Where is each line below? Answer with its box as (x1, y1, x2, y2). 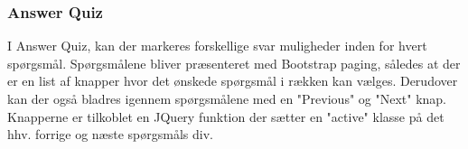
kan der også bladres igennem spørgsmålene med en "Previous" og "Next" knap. (7, 89, 446, 107)
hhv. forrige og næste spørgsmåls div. (7, 125, 213, 144)
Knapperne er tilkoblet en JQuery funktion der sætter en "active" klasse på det (7, 107, 445, 126)
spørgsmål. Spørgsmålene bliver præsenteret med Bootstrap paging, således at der (7, 53, 461, 72)
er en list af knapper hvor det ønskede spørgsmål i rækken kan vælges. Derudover (7, 71, 458, 90)
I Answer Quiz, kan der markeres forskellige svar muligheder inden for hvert (7, 36, 427, 55)
